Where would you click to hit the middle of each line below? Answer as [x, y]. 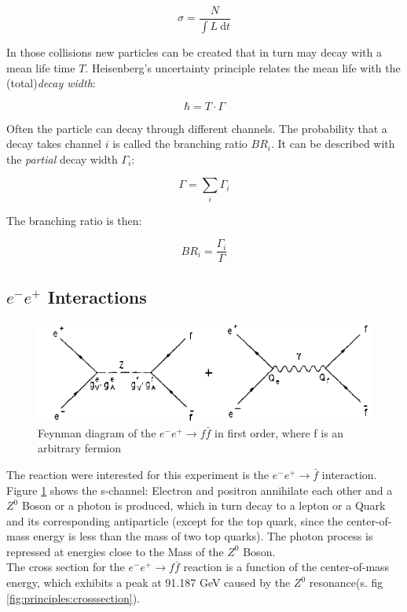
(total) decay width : [51, 83]
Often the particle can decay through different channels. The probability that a [197, 128]
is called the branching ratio [180, 144]
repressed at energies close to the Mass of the [115, 551]
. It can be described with [333, 144]
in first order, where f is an [279, 432]
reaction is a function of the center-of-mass [286, 567]
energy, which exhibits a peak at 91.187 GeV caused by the [148, 583]
